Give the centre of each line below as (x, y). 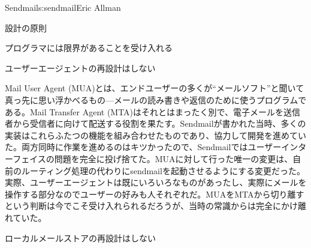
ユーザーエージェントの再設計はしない (80, 68)
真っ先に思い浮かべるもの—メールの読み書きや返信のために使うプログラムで (156, 99)
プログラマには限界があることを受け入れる (89, 48)
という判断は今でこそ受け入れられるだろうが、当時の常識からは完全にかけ (151, 206)
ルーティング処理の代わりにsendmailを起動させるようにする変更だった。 (163, 170)
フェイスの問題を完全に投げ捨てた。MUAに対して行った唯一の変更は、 (153, 158)
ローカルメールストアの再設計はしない (80, 237)
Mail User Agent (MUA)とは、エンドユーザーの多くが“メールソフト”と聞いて (155, 88)
